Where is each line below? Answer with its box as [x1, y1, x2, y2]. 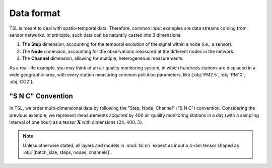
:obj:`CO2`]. [9, 78, 34, 85]
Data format [9, 8, 60, 19]
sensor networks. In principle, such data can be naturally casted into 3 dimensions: [9, 32, 182, 38]
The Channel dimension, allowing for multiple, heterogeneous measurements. [22, 55, 184, 61]
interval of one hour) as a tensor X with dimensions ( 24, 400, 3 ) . [9, 119, 143, 125]
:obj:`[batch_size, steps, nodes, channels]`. [23, 149, 112, 155]
